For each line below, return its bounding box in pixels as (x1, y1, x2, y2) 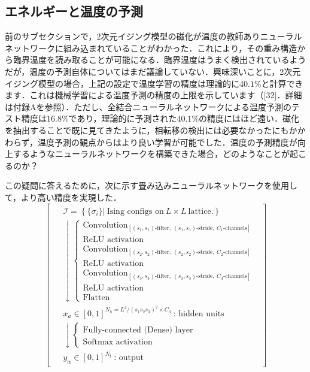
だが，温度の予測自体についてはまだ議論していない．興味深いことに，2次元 (5, 65, 301, 77)
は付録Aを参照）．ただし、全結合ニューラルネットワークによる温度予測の (5, 100, 292, 113)
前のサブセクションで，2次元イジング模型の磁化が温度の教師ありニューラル (5, 30, 302, 43)
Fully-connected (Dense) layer (83, 325, 193, 334)
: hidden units (173, 309, 224, 318)
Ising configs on (107, 207, 164, 216)
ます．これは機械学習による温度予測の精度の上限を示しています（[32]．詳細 (5, 89, 302, 101)
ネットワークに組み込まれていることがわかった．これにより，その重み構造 (5, 41, 297, 54)
